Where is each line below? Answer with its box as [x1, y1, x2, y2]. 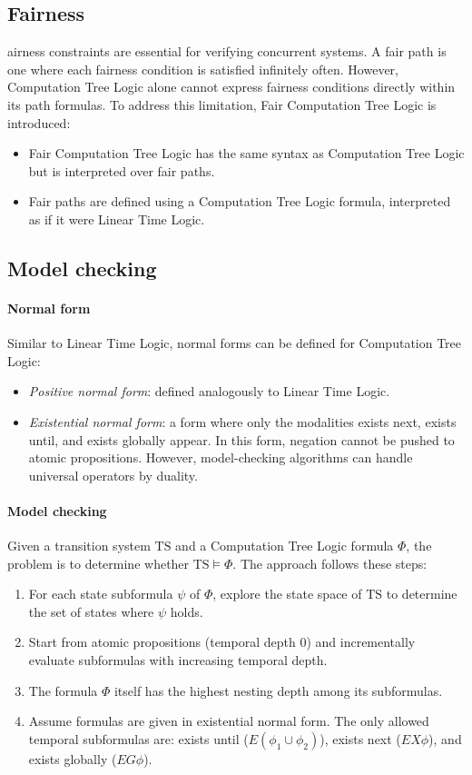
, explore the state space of [212, 584, 362, 603]
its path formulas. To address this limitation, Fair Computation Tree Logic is [7, 94, 437, 114]
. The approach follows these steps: [232, 553, 428, 572]
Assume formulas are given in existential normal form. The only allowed [28, 711, 429, 730]
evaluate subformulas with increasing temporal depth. [28, 651, 328, 670]
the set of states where [28, 601, 154, 621]
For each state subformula [28, 584, 173, 603]
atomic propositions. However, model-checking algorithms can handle [28, 448, 413, 467]
